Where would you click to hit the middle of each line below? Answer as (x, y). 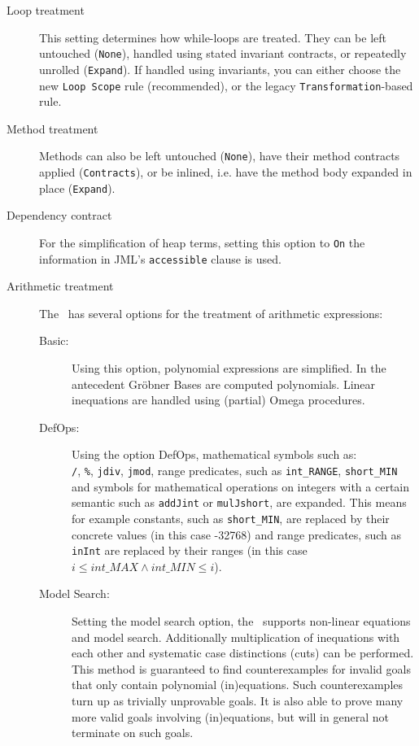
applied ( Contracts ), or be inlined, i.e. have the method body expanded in (226, 172)
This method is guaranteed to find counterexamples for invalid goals (241, 668)
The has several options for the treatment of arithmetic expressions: (211, 313)
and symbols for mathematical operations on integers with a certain (241, 486)
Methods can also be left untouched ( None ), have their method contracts (220, 156)
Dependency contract (59, 215)
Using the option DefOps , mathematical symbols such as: (214, 454)
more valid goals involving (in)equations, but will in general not (230, 716)
